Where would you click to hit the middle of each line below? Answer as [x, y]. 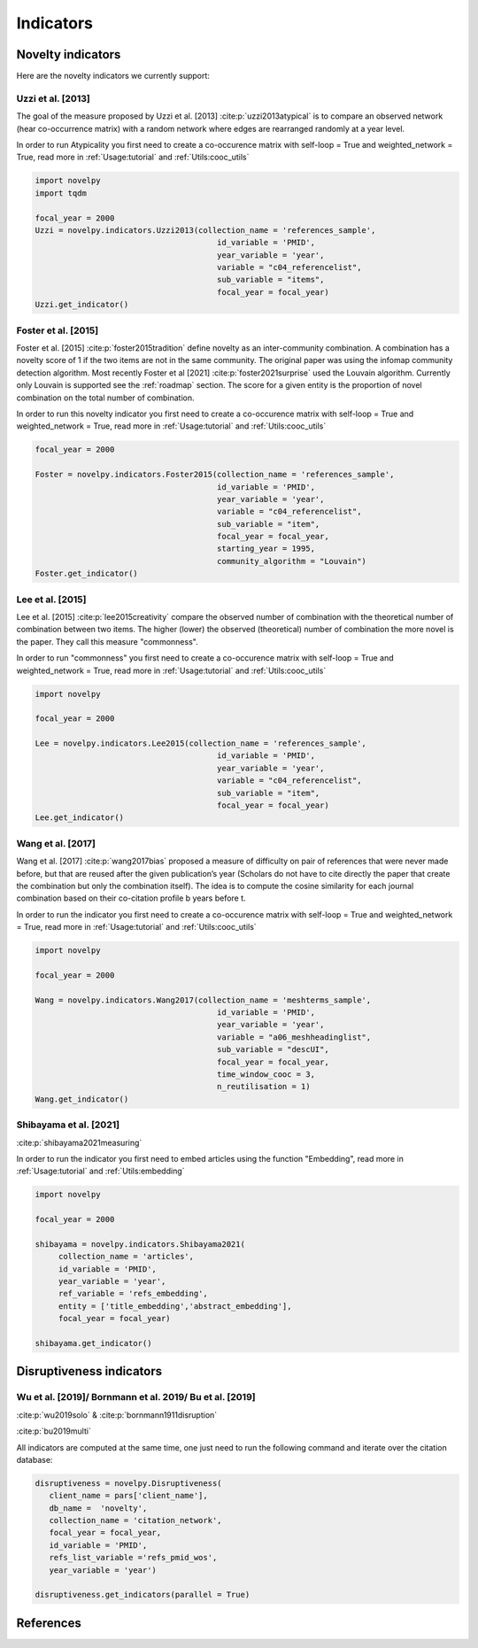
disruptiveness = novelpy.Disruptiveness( [128, 1483]
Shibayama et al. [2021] [68, 1125]
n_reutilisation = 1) [264, 1087]
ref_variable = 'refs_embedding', [133, 1294]
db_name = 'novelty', [98, 1508]
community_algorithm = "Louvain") [292, 561]
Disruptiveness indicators [89, 1371]
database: [35, 1459]
